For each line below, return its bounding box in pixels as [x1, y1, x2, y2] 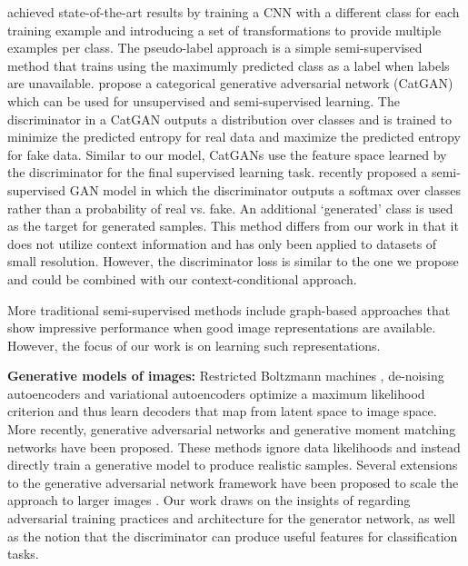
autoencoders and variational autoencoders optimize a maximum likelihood [7, 383, 425, 402]
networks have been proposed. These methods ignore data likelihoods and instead [7, 437, 461, 456]
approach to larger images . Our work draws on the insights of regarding [7, 491, 411, 510]
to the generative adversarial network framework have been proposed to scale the [7, 472, 459, 492]
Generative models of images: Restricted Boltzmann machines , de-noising [7, 366, 444, 385]
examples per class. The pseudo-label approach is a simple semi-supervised [7, 38, 423, 57]
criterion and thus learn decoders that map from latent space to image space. [7, 402, 437, 421]
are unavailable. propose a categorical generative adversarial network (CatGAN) [7, 74, 453, 93]
